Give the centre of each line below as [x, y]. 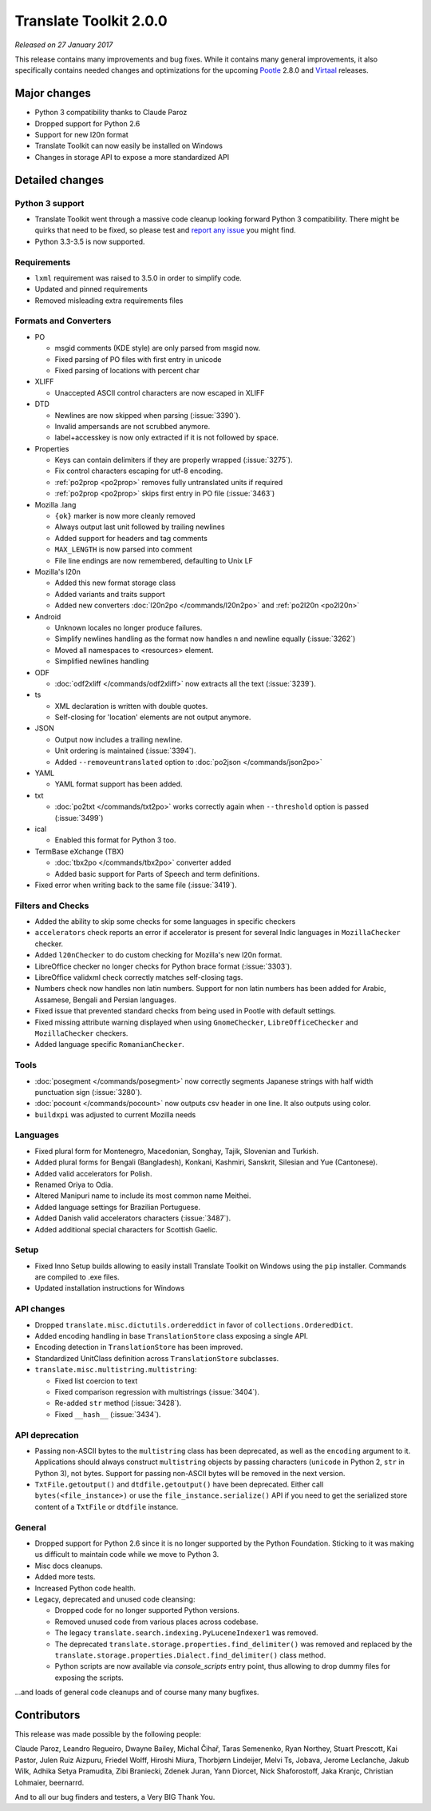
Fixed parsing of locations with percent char [127, 370]
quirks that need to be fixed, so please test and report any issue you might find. [165, 230]
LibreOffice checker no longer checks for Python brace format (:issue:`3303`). [164, 966]
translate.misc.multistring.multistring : [116, 1370]
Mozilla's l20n [58, 572]
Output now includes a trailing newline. [119, 739]
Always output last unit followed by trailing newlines [140, 527]
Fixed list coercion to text [96, 1381]
